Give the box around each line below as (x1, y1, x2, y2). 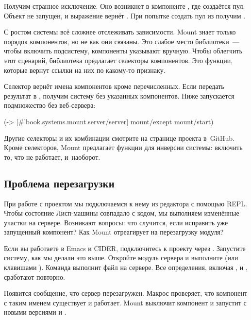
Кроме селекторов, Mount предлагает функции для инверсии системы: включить (4, 142, 243, 152)
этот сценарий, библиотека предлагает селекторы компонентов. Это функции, (4, 55, 233, 65)
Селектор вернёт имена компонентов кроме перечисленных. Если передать (4, 81, 224, 91)
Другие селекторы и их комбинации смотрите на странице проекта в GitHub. (4, 133, 235, 143)
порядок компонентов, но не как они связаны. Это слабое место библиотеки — (4, 36, 239, 46)
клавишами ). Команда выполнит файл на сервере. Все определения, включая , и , (4, 262, 248, 272)
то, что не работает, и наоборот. (4, 152, 100, 162)
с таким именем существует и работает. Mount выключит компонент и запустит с (4, 297, 247, 307)
